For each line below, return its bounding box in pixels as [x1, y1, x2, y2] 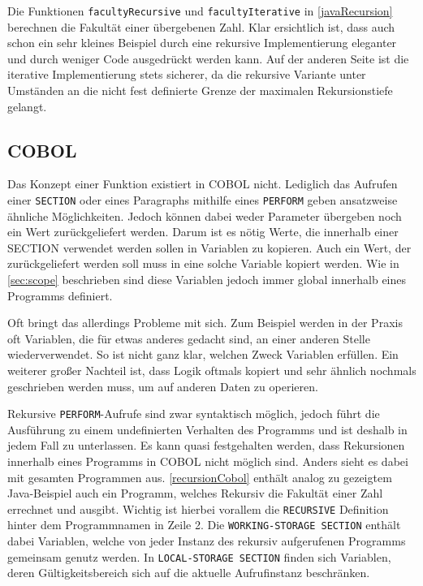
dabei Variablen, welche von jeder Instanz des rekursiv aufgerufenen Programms [7, 532, 406, 549]
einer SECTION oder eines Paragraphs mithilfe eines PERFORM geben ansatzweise [7, 192, 398, 209]
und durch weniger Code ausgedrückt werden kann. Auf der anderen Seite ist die [7, 50, 409, 67]
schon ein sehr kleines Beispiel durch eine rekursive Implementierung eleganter [7, 34, 397, 51]
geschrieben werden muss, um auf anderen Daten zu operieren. [7, 377, 318, 394]
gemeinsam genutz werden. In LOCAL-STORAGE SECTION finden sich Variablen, [7, 548, 391, 565]
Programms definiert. [7, 287, 113, 304]
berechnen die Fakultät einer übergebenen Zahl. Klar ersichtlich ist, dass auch [7, 18, 395, 35]
